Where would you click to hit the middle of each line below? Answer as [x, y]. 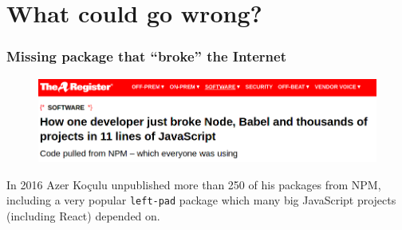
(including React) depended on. [83, 215]
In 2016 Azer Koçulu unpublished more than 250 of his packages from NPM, [194, 184]
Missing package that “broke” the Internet [146, 56]
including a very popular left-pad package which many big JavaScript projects [201, 200]
